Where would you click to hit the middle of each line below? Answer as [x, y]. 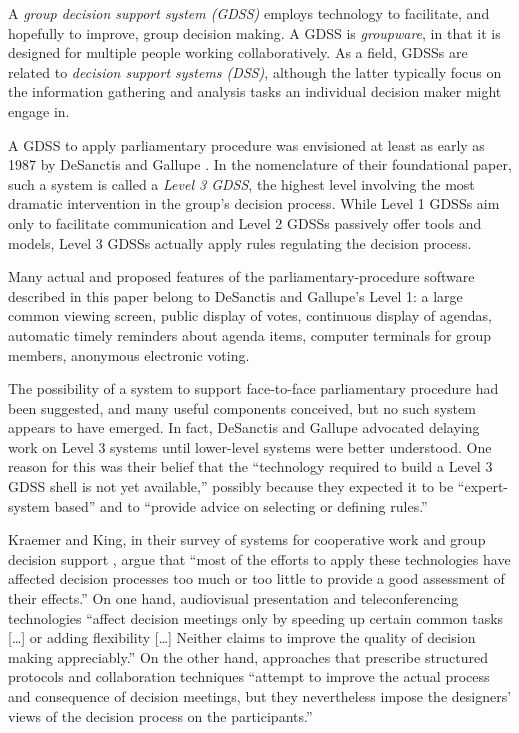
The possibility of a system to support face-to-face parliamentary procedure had [253, 388]
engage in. [39, 110]
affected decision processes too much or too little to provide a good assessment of [256, 578]
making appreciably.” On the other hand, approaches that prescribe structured [248, 656]
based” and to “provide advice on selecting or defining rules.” [241, 505]
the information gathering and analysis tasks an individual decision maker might [255, 91]
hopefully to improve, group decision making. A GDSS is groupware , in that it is [254, 32]
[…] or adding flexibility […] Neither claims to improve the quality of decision [242, 637]
